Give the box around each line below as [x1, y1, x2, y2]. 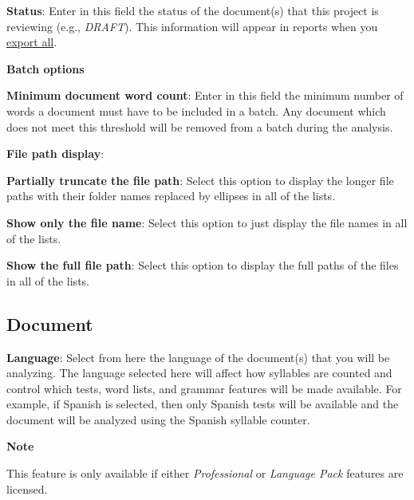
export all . [6, 33, 57, 50]
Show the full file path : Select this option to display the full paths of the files [6, 257, 399, 274]
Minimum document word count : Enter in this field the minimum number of [6, 87, 404, 104]
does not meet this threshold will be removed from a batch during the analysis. [6, 118, 393, 135]
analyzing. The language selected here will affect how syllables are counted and [6, 364, 392, 381]
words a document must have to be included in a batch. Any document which [6, 102, 386, 119]
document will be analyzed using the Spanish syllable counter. [6, 411, 310, 427]
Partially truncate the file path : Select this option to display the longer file [6, 171, 394, 188]
